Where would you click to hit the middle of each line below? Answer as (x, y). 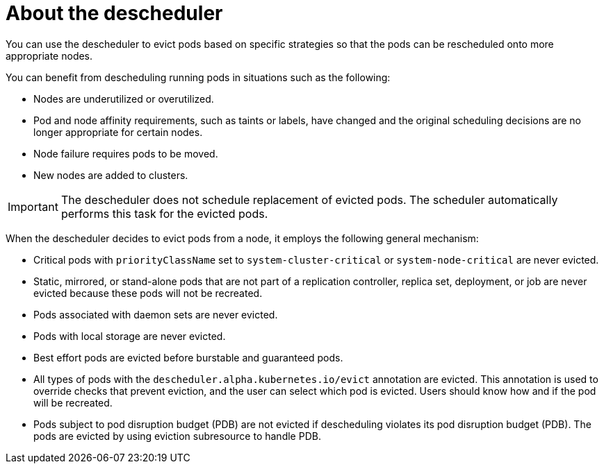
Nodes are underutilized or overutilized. (124, 99)
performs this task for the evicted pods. (164, 213)
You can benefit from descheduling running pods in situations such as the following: (198, 77)
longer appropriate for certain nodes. (118, 132)
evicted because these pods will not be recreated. (148, 293)
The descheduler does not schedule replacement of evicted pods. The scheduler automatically (309, 199)
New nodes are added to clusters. (111, 175)
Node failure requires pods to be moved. (126, 153)
